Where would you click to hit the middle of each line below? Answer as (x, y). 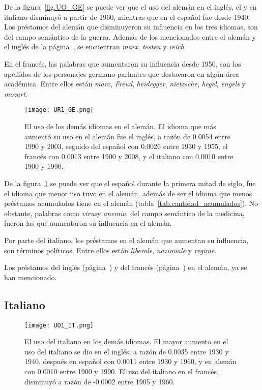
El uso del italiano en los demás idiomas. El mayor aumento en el (126, 341)
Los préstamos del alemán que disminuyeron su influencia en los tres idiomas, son (131, 27)
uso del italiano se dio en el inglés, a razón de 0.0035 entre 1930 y (127, 351)
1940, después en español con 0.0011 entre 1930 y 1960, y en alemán (130, 361)
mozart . (16, 93)
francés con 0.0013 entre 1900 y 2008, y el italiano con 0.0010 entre (129, 156)
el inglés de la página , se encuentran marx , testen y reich (94, 47)
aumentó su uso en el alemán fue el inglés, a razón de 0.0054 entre (128, 136)
